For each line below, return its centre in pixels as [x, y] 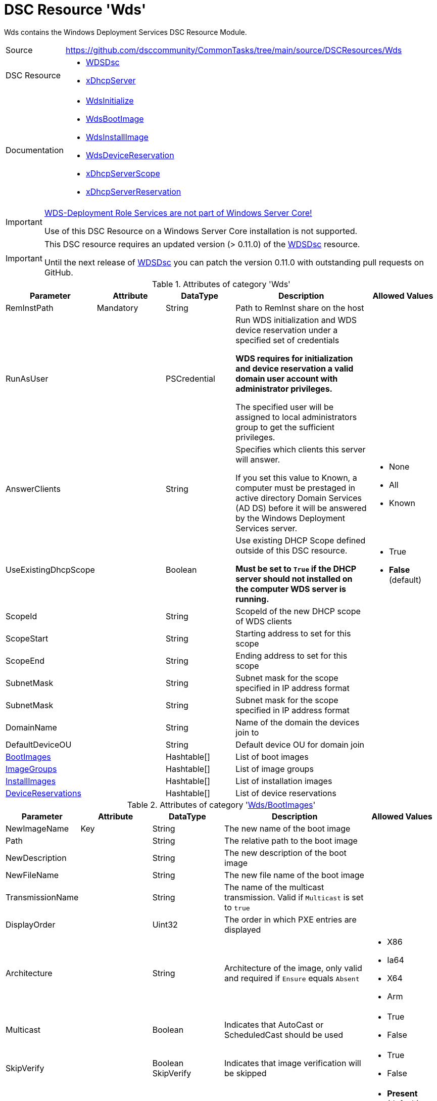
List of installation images [284, 781]
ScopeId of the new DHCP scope [298, 611]
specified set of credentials [287, 340]
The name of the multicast [274, 887]
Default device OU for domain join [300, 744]
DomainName [31, 727]
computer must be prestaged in [295, 488]
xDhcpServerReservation [134, 191]
